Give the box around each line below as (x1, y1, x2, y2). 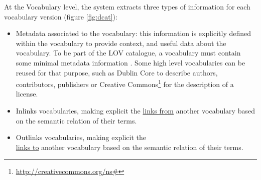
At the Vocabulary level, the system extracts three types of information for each (4, 1, 250, 11)
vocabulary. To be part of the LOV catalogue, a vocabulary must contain (16, 47, 241, 58)
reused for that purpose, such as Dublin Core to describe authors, (16, 67, 218, 77)
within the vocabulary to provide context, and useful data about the (16, 37, 226, 48)
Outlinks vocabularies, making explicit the (16, 132, 147, 142)
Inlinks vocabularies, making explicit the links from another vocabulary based (16, 105, 255, 115)
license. (16, 88, 38, 99)
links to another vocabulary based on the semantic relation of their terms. (16, 141, 243, 152)
